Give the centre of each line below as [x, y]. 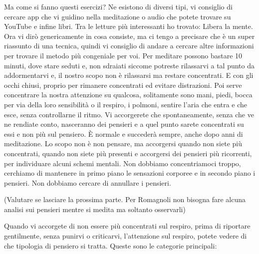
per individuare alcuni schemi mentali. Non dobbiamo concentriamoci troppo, [123, 163]
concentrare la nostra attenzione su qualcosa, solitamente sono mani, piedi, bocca [128, 95]
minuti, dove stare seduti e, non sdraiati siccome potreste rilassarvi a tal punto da [129, 65]
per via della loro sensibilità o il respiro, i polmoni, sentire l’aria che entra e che [126, 104]
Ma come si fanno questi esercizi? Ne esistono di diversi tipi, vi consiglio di [118, 6]
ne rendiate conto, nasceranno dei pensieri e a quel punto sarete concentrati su [124, 124]
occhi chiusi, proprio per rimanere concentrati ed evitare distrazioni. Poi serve [123, 85]
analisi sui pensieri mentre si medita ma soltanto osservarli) [95, 209]
